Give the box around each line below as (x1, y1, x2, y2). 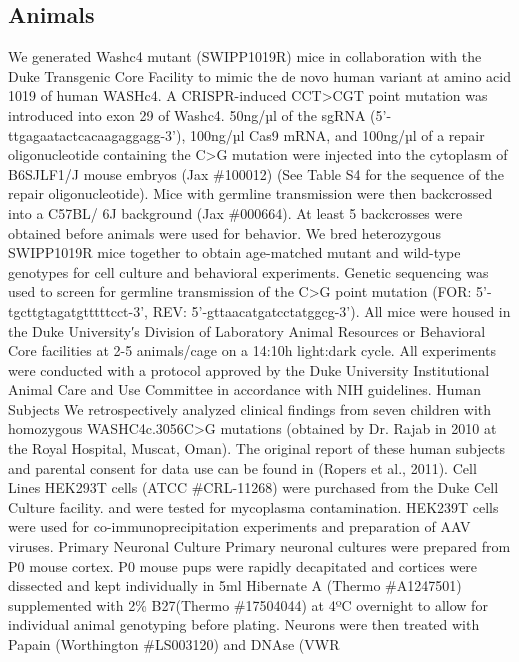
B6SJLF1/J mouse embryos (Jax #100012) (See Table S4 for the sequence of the (8, 163, 505, 184)
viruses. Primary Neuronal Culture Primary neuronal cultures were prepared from (8, 536, 511, 557)
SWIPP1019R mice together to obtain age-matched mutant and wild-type (8, 242, 461, 263)
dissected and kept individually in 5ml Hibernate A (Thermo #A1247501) (8, 575, 462, 596)
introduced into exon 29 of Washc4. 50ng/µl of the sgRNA (8, 104, 366, 125)
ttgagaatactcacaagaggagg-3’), (8, 124, 186, 145)
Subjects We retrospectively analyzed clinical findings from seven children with (8, 398, 492, 419)
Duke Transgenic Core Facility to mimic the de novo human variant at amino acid (8, 65, 512, 86)
